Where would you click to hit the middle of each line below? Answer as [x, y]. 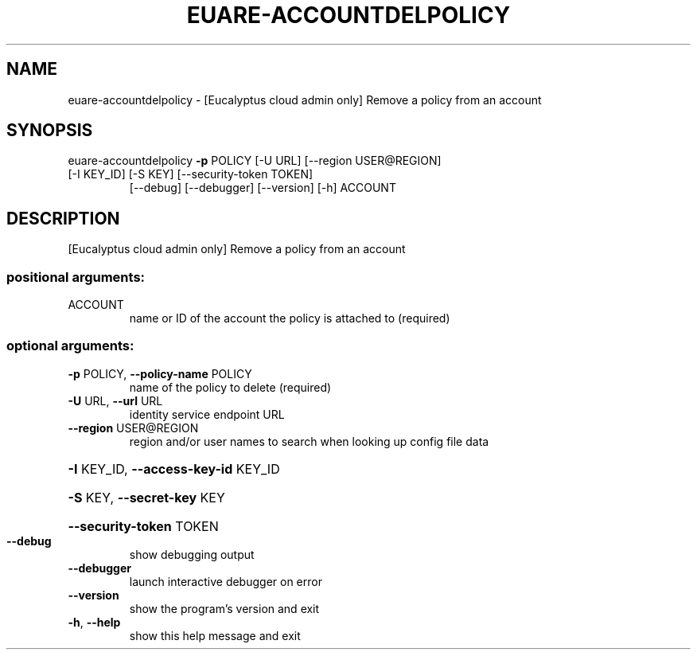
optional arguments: [70, 346]
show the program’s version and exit [224, 608]
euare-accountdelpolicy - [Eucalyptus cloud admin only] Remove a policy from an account [305, 100]
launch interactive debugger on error [226, 581]
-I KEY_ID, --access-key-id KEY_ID [174, 469]
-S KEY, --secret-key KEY [146, 497]
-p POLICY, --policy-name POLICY [160, 373]
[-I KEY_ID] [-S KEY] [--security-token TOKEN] [191, 174]
